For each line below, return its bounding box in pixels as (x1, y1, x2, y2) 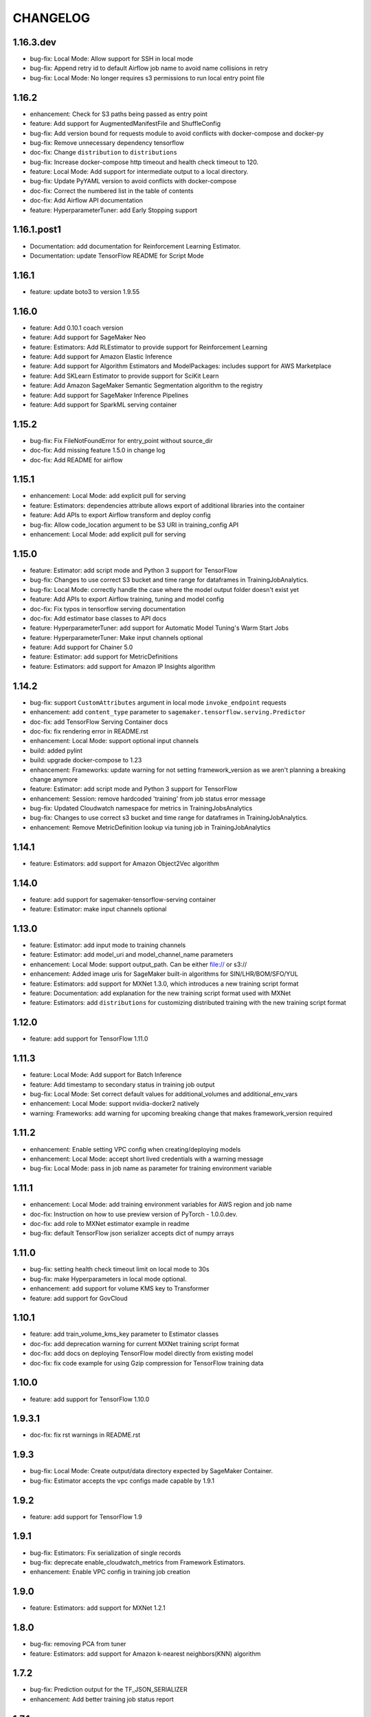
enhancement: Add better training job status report (30, 1695, 175, 1703)
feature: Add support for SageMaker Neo (30, 333, 146, 341)
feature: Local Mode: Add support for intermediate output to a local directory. (30, 168, 249, 176)
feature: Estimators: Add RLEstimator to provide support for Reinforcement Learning (30, 343, 268, 351)
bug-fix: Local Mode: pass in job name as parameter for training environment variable (30, 1164, 273, 1172)
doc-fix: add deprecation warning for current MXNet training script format (30, 1339, 240, 1348)
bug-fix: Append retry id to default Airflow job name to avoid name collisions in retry (30, 64, 268, 72)
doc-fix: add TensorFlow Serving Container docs (30, 718, 168, 726)
